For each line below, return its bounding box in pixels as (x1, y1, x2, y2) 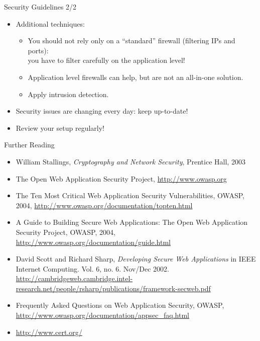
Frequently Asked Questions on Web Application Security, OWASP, (16, 300, 224, 310)
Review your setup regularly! (16, 122, 104, 133)
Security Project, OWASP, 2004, (16, 226, 115, 237)
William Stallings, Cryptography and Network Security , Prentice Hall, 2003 (16, 156, 245, 166)
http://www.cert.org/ (16, 326, 82, 337)
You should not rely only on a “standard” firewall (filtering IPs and (28, 35, 235, 46)
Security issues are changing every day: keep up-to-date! (16, 106, 188, 116)
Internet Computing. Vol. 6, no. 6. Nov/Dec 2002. (16, 263, 169, 274)
